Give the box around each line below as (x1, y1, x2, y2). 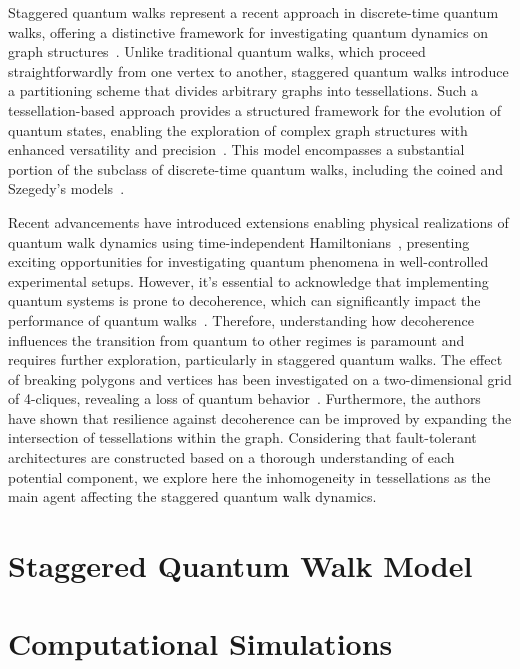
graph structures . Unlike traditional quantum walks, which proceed (8, 41, 426, 62)
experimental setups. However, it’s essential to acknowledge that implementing (8, 270, 489, 291)
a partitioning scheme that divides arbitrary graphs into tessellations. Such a (8, 80, 479, 101)
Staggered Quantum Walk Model (8, 545, 473, 586)
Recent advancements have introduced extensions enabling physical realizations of (8, 211, 509, 232)
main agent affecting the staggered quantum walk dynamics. (8, 486, 377, 507)
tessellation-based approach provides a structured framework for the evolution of (8, 99, 502, 120)
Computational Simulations (8, 623, 393, 664)
